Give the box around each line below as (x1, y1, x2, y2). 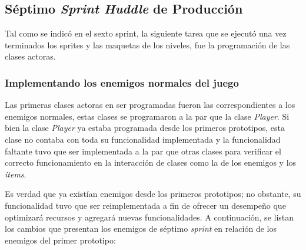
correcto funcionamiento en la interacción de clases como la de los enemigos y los (5, 156, 297, 169)
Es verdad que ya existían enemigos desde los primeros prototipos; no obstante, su (5, 187, 301, 200)
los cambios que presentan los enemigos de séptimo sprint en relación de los (5, 222, 277, 235)
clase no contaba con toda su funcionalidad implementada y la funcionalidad (5, 133, 281, 145)
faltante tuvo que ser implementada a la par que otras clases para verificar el (5, 144, 281, 157)
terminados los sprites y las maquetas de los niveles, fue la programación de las (5, 38, 290, 51)
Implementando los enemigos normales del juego (5, 75, 239, 90)
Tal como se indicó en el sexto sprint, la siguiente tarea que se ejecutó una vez (5, 27, 287, 40)
